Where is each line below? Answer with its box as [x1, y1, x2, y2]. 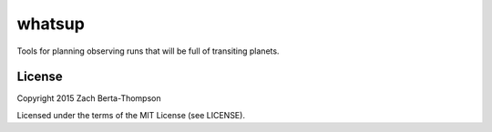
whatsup [16, 14, 86, 34]
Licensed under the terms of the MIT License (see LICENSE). [16, 109, 246, 120]
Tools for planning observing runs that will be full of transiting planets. [16, 46, 280, 56]
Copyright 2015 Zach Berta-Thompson [16, 93, 161, 104]
